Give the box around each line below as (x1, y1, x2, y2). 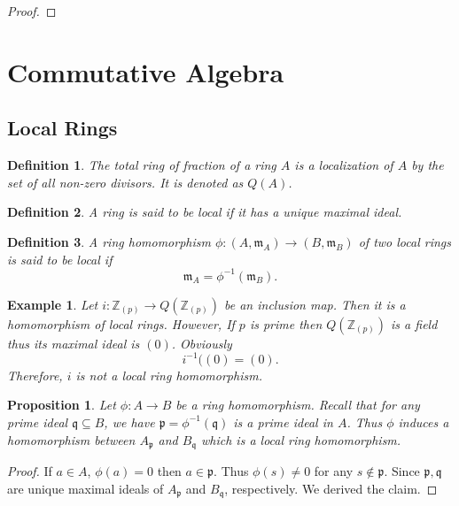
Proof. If (7, 461, 52, 479)
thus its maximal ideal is (7, 333, 140, 352)
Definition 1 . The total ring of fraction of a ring (7, 156, 276, 174)
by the (411, 156, 444, 174)
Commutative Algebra (7, 53, 284, 89)
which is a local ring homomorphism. (201, 430, 401, 448)
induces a (398, 412, 449, 431)
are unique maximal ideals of (7, 479, 164, 497)
